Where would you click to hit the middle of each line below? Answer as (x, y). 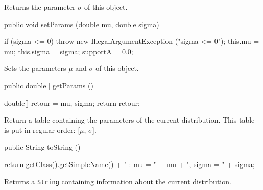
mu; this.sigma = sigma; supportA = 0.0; (69, 51)
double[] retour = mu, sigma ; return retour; (72, 102)
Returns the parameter (40, 7)
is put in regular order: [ (42, 129)
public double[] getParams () (49, 85)
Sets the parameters (35, 68)
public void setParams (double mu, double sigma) (82, 24)
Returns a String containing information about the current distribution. (118, 181)
